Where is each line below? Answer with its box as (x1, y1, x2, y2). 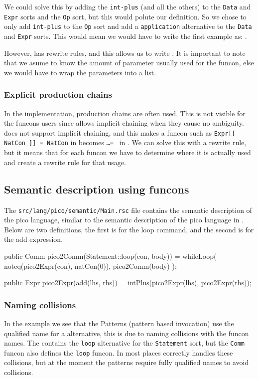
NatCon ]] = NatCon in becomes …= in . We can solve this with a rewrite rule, (4, 137, 247, 148)
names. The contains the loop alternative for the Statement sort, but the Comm (4, 338, 245, 348)
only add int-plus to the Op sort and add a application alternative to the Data (4, 21, 252, 31)
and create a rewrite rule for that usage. (4, 157, 126, 167)
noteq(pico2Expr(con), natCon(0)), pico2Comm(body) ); (4, 260, 177, 271)
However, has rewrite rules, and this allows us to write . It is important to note (4, 47, 246, 58)
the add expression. (4, 234, 63, 244)
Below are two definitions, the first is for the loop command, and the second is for (4, 224, 254, 234)
